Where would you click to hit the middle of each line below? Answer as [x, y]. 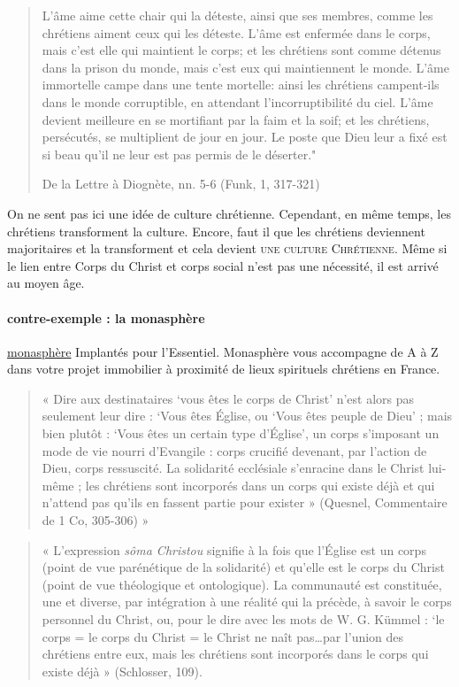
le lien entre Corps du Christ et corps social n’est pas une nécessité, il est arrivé [223, 265]
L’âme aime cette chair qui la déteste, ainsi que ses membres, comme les [237, 15]
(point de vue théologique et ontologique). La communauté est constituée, [242, 584]
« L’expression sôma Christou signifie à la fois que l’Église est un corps [234, 549]
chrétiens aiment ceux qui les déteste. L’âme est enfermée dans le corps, [236, 32]
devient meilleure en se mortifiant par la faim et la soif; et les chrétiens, [236, 119]
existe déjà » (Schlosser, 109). [122, 671]
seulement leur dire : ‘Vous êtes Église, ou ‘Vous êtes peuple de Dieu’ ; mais [247, 416]
